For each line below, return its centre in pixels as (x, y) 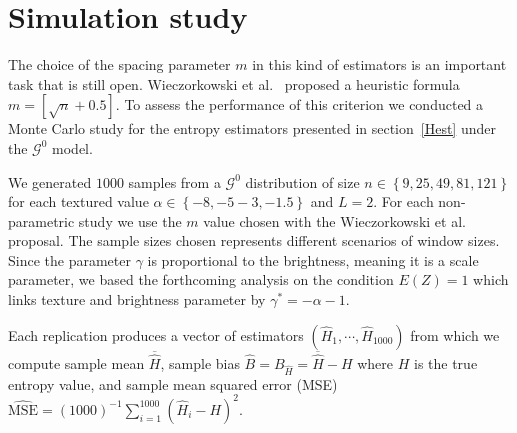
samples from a (174, 181)
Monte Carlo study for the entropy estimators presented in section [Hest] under (252, 128)
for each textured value (78, 201)
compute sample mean (76, 363)
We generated (50, 181)
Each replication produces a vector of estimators (156, 334)
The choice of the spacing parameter (119, 64)
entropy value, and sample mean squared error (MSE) (173, 383)
